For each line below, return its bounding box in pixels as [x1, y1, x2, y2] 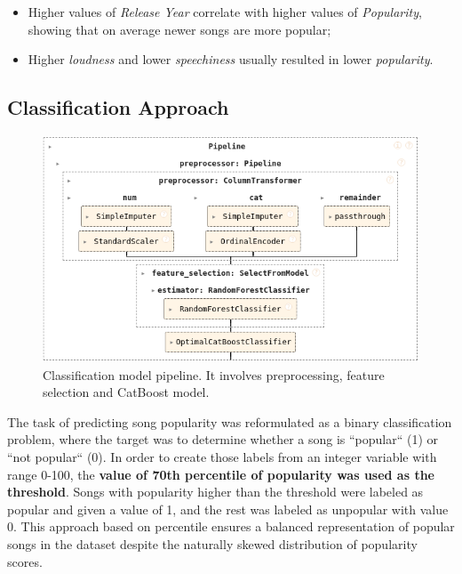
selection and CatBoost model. [43, 383, 210, 401]
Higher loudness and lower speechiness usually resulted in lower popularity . [28, 50, 434, 69]
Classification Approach [7, 93, 229, 121]
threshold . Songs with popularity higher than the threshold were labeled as [7, 482, 424, 501]
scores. [7, 552, 43, 570]
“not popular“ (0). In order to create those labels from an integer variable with [7, 448, 437, 466]
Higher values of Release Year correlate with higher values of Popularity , [28, 3, 422, 20]
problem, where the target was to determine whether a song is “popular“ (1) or [7, 430, 439, 449]
